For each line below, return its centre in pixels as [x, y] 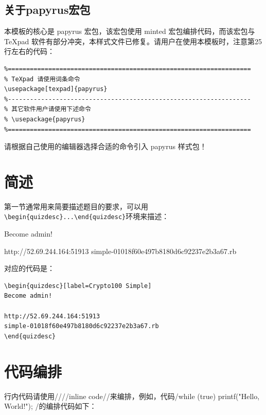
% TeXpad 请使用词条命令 [42, 79]
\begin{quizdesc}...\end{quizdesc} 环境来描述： [87, 216]
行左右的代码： [29, 51]
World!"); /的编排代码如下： [50, 406]
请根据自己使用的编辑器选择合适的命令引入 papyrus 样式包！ [105, 146]
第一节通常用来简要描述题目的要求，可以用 [76, 206]
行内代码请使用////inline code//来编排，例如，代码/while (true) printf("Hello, [132, 396]
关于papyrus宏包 [47, 10]
